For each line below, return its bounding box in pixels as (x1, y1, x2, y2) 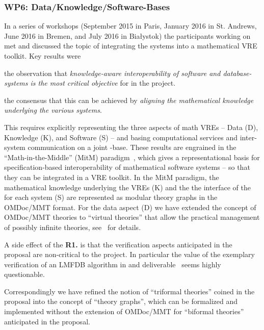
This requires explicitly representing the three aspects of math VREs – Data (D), (4, 121, 258, 132)
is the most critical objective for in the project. (30, 78, 176, 88)
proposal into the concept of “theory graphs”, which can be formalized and (4, 296, 238, 307)
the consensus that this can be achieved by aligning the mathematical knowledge (4, 94, 254, 105)
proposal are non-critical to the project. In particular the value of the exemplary (4, 249, 255, 260)
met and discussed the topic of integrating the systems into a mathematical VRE (4, 40, 257, 51)
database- (223, 67, 252, 78)
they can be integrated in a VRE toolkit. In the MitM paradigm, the (4, 171, 219, 182)
